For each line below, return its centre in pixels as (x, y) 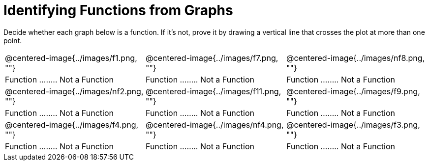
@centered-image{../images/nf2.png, (74, 91)
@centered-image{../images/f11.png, (213, 91)
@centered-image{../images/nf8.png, (355, 58)
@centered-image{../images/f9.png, (353, 91)
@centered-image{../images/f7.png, (212, 58)
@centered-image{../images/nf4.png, (214, 124)
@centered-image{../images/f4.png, (72, 124)
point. (13, 40)
